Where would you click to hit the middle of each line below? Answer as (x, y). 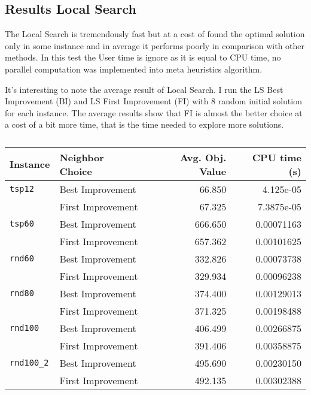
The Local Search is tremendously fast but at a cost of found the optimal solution (155, 34)
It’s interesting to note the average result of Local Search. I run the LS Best (144, 89)
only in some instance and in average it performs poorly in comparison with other (155, 45)
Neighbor (82, 157)
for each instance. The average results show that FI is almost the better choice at (154, 112)
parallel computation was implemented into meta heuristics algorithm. (134, 69)
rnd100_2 (29, 363)
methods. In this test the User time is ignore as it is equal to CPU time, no (143, 57)
